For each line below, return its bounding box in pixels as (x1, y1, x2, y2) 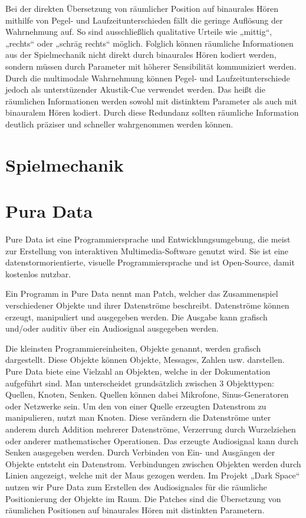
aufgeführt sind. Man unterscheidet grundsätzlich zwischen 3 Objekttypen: (5, 376, 274, 389)
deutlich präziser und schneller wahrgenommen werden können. (5, 117, 233, 130)
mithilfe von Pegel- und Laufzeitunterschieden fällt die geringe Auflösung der (5, 14, 283, 26)
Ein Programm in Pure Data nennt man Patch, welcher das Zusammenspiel (5, 287, 278, 300)
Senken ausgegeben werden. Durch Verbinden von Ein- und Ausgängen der (5, 446, 275, 458)
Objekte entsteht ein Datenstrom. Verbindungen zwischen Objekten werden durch (5, 457, 301, 470)
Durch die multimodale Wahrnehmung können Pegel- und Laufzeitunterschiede (5, 71, 290, 84)
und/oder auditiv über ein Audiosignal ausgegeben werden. (5, 322, 219, 335)
